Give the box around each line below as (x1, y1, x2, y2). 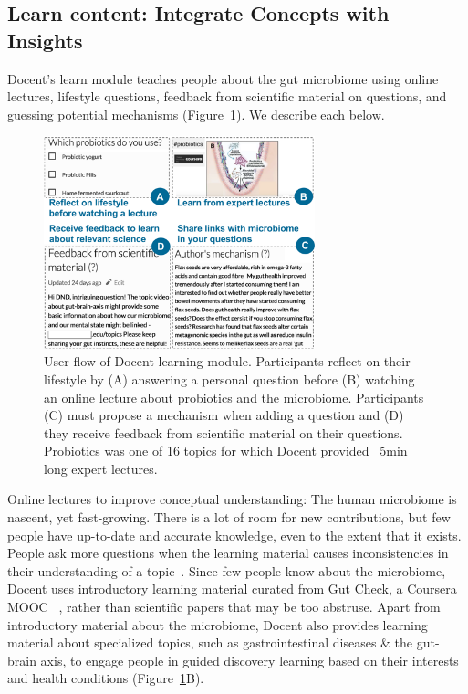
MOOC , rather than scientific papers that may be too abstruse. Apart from (7, 597, 441, 616)
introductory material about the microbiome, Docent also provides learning (7, 615, 428, 634)
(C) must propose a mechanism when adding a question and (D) (44, 405, 404, 425)
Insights (7, 26, 83, 54)
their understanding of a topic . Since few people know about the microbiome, (7, 561, 446, 580)
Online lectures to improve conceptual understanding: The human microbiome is (7, 489, 457, 509)
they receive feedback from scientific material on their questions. (44, 423, 403, 442)
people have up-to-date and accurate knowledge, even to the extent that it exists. (7, 525, 462, 544)
